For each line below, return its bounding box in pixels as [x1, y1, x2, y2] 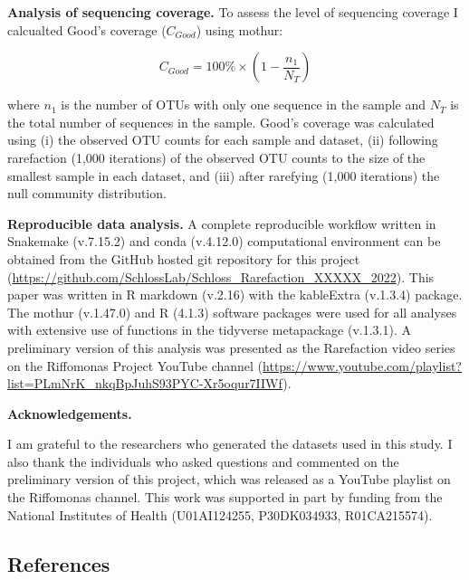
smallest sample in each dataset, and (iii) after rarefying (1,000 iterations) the [7, 166, 440, 185]
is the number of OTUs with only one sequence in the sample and [61, 95, 426, 114]
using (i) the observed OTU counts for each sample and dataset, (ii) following [7, 130, 438, 149]
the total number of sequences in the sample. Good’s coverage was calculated [7, 112, 435, 131]
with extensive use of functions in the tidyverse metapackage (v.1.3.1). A [7, 320, 411, 339]
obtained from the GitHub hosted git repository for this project [7, 249, 360, 268]
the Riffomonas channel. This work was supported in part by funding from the [7, 488, 443, 507]
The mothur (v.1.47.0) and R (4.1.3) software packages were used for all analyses [7, 302, 457, 321]
